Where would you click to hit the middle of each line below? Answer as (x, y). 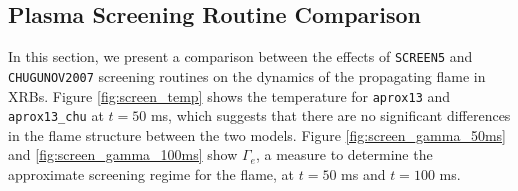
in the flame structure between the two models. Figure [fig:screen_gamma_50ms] (257, 134)
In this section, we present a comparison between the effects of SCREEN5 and (240, 56)
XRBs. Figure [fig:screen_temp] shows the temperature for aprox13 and (229, 95)
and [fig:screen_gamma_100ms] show (123, 154)
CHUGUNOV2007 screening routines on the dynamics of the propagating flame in (247, 75)
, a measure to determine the (344, 154)
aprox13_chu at (56, 115)
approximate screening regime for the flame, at (151, 174)
